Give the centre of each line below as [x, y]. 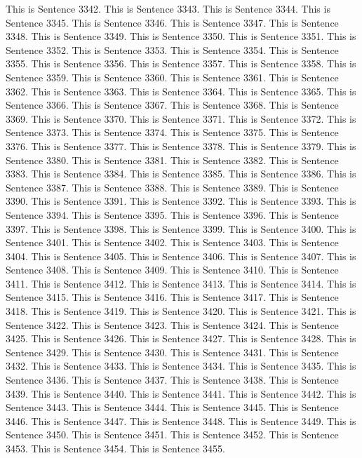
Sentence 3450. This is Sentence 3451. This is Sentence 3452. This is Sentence [172, 435]
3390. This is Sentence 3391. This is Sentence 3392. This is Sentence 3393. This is [181, 201]
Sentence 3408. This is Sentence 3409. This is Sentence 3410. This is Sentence [172, 270]
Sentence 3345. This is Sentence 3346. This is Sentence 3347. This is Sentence [172, 22]
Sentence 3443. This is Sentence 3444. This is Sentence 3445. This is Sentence [172, 407]
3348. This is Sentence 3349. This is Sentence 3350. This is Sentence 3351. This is [181, 36]
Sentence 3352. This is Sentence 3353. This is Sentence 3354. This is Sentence [172, 49]
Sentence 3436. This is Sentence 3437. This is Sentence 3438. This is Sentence [172, 380]
